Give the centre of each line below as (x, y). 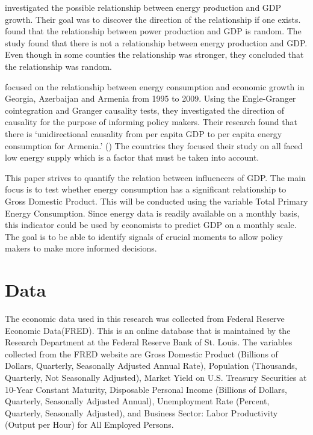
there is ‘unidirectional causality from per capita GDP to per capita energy (144, 133)
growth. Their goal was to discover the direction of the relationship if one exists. (153, 19)
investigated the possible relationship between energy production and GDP (143, 7)
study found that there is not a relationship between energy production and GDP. (156, 42)
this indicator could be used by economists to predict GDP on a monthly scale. (151, 225)
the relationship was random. (58, 66)
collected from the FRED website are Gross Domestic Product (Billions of (141, 353)
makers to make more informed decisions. (81, 248)
